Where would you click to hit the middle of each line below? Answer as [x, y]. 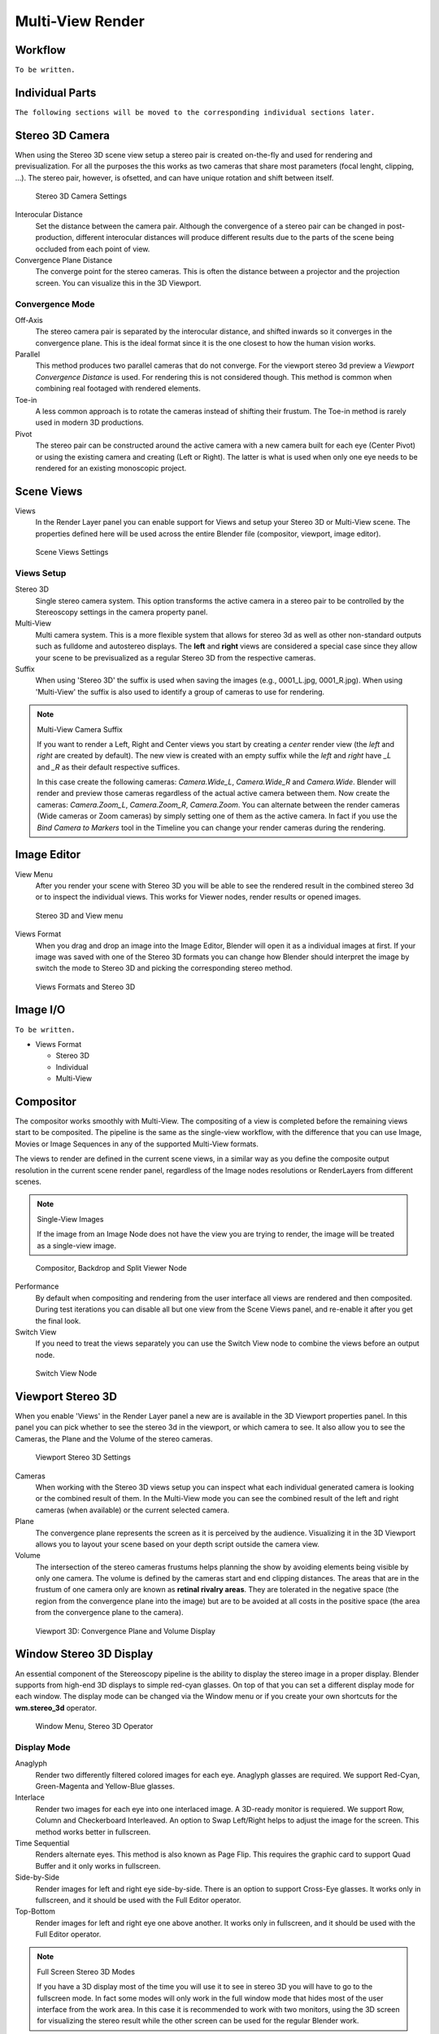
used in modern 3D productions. [89, 422]
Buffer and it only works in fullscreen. [98, 1866]
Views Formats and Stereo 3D [85, 986]
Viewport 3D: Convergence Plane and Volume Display [125, 1630]
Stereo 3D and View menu [79, 915]
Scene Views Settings [72, 552]
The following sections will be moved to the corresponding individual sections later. [195, 112]
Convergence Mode [55, 303]
